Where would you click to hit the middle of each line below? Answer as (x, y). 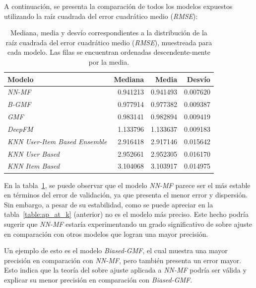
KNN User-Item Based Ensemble (57, 141)
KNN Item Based (34, 166)
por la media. (109, 61)
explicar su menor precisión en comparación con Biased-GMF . (98, 279)
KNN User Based (33, 153)
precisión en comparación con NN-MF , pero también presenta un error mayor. (123, 260)
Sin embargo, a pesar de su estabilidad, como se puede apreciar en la (109, 204)
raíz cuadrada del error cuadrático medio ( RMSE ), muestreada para (109, 42)
